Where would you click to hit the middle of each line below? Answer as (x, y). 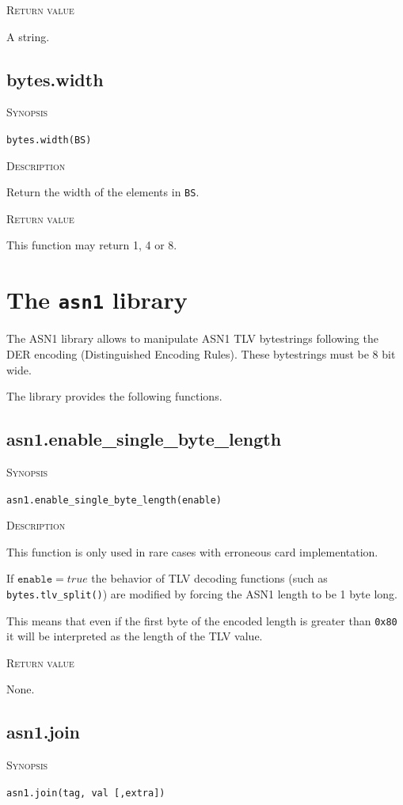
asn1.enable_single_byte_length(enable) (114, 500)
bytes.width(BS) (49, 140)
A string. (28, 36)
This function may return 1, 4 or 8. (92, 245)
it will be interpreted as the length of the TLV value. (135, 636)
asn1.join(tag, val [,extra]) (86, 793)
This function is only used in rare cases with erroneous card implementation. (192, 551)
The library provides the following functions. (114, 396)
